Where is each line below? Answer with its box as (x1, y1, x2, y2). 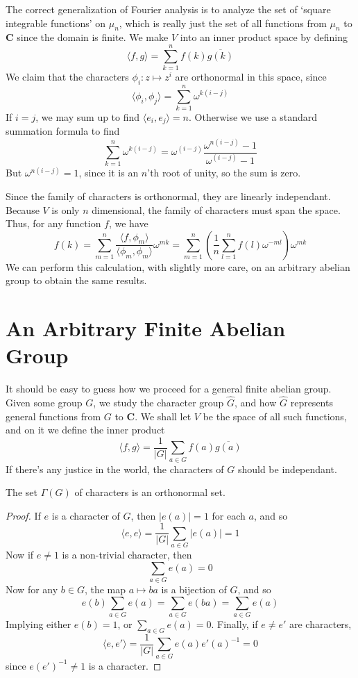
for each (212, 508, 246, 522)
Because (6, 202, 40, 217)
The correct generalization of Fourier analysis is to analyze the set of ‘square (6, 2, 331, 16)
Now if (6, 547, 34, 562)
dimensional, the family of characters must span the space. (92, 202, 341, 217)
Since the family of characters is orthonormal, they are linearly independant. (6, 188, 331, 203)
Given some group (6, 395, 83, 410)
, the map (84, 582, 126, 597)
